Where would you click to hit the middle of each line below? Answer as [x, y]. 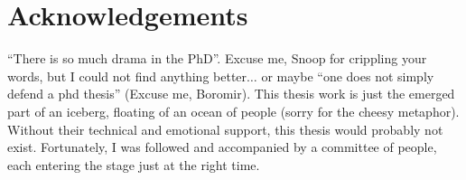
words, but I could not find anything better [127, 76]
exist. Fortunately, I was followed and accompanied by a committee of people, [222, 147]
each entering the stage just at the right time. [134, 164]
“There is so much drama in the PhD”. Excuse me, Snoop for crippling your [217, 58]
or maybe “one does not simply [348, 76]
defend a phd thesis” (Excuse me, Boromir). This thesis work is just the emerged [231, 94]
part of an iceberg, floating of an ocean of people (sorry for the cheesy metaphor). [233, 111]
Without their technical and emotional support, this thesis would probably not [225, 129]
